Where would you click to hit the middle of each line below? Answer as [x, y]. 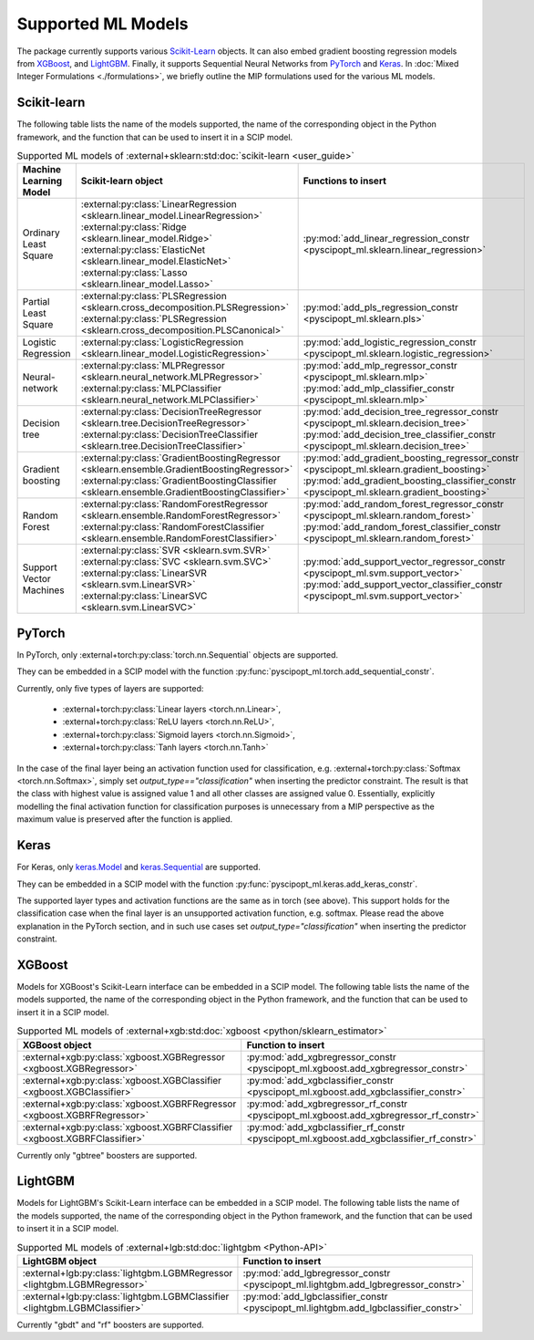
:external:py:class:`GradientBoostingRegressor [181, 458]
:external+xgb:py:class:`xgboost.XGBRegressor [123, 1056]
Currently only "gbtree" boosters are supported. [107, 1155]
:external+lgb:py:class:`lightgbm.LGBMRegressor [128, 1272]
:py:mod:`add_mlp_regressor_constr [380, 366]
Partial [36, 302]
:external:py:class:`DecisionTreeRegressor [171, 412]
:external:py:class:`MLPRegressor [153, 366]
